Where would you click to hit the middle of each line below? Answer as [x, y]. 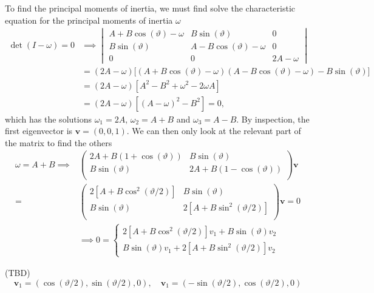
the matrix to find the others [59, 142]
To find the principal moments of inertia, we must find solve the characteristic [150, 8]
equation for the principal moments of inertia [89, 20]
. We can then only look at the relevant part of [214, 131]
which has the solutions [48, 119]
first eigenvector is [39, 131]
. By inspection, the [273, 119]
